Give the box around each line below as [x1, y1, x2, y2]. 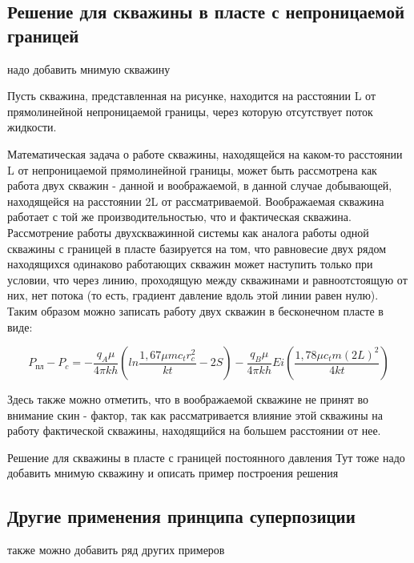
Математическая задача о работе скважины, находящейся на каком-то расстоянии [7, 145, 403, 162]
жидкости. [7, 119, 57, 135]
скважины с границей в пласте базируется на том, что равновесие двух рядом [7, 239, 387, 256]
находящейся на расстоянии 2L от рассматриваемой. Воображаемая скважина [7, 192, 384, 209]
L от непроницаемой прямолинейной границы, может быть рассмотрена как [7, 161, 377, 178]
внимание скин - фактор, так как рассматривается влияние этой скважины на [7, 406, 383, 423]
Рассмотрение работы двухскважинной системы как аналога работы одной [7, 223, 369, 240]
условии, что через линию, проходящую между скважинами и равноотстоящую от [7, 271, 408, 288]
